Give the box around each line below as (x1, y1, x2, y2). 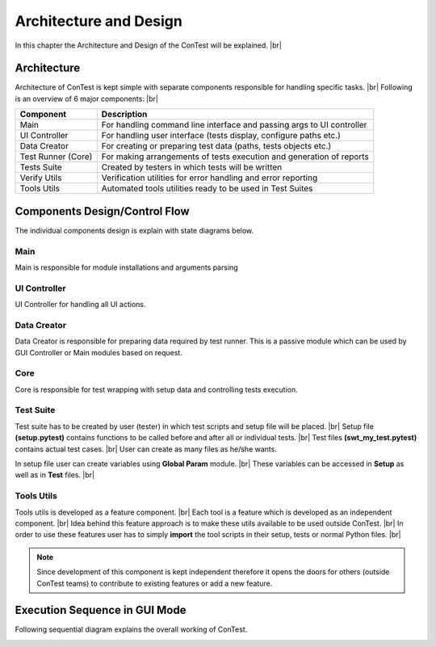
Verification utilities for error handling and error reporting (101, 172, 318, 183)
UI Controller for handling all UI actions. (15, 300, 146, 309)
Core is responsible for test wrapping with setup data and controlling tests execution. (15, 384, 298, 394)
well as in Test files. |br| (15, 470, 95, 480)
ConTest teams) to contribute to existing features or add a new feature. (36, 578, 273, 588)
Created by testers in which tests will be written (101, 162, 283, 173)
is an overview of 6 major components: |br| (15, 94, 159, 103)
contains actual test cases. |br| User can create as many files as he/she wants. (15, 444, 278, 454)
